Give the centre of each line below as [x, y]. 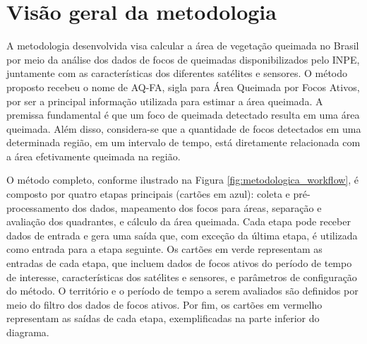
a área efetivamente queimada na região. [94, 156]
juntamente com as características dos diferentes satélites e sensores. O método [177, 73]
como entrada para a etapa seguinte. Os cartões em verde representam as [164, 249]
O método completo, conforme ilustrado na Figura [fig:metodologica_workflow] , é [183, 180]
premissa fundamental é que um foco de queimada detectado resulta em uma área [183, 115]
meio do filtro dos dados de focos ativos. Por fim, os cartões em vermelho [164, 304]
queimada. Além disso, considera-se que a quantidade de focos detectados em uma [184, 128]
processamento [38, 207]
